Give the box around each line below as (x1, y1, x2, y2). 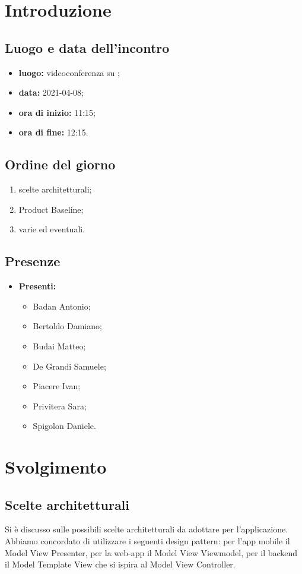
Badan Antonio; (33, 299, 91, 312)
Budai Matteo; (33, 339, 86, 352)
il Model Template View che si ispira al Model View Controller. (5, 558, 236, 570)
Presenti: (18, 280, 56, 292)
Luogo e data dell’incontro (5, 38, 170, 56)
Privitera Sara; (33, 399, 87, 412)
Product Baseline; (18, 203, 84, 215)
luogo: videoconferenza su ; (18, 66, 120, 78)
